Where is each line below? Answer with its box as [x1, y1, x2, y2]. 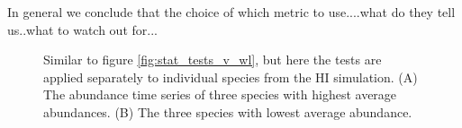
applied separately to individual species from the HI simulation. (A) [43, 67, 418, 86]
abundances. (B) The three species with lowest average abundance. [43, 102, 412, 121]
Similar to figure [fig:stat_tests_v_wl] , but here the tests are [43, 50, 382, 69]
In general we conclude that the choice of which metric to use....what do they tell [7, 3, 456, 21]
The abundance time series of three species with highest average [43, 85, 397, 104]
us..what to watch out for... [7, 20, 158, 38]
